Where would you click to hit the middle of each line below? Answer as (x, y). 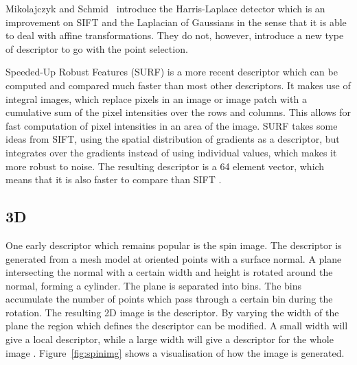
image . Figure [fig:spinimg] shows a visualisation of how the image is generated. (175, 352)
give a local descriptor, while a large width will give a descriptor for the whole (170, 339)
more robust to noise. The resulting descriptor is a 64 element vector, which (165, 166)
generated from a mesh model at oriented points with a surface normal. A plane (174, 258)
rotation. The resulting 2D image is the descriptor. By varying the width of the (172, 312)
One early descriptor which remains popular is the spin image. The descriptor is (174, 245)
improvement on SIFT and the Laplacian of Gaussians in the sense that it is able (176, 22)
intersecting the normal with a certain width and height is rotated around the (169, 272)
